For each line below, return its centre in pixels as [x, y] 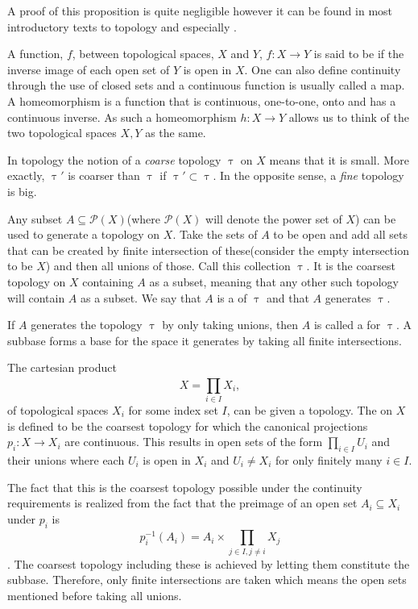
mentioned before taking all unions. [95, 595]
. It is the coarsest [351, 266]
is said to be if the [359, 54]
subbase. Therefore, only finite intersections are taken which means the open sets [207, 580]
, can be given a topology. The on [310, 410]
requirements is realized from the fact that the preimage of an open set [182, 503]
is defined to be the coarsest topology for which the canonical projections [188, 425]
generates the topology [87, 325]
